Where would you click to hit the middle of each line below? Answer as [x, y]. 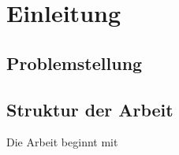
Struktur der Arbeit [90, 109]
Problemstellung [75, 63]
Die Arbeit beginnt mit [62, 142]
